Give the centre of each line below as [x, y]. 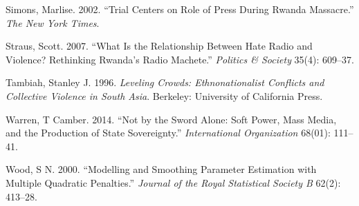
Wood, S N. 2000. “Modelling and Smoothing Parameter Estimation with [161, 169]
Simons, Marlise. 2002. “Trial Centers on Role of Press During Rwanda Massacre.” [180, 9]
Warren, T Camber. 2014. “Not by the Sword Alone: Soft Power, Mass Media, [171, 119]
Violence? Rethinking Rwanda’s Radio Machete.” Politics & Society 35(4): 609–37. [180, 59]
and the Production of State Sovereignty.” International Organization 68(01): [168, 133]
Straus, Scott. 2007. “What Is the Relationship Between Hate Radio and [159, 46]
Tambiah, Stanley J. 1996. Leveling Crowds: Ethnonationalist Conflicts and [165, 82]
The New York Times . [53, 22]
